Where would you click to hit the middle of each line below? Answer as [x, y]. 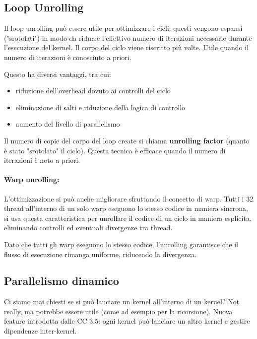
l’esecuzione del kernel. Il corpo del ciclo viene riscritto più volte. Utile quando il [127, 47]
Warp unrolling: [32, 179]
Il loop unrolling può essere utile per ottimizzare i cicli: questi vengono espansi [123, 28]
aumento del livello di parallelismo [68, 124]
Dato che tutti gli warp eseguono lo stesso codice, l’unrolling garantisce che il [121, 244]
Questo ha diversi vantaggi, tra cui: [58, 74]
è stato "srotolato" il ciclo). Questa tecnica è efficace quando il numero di [115, 150]
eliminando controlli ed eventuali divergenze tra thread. [88, 228]
